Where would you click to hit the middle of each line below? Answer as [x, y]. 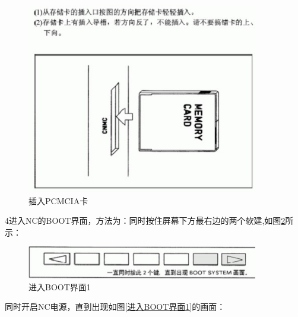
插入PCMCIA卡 [58, 200]
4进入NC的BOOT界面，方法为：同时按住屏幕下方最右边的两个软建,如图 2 [145, 221]
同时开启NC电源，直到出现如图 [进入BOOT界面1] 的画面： [115, 307]
